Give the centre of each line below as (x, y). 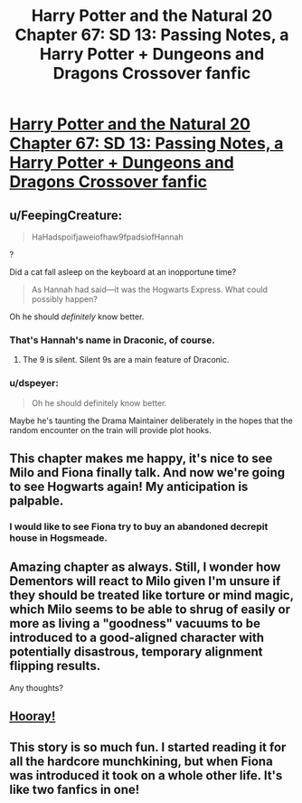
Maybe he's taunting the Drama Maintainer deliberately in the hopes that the (151, 420)
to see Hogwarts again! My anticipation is (129, 486)
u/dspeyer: (34, 383)
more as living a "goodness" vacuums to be (135, 624)
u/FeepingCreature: (66, 215)
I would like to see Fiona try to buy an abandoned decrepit (139, 526)
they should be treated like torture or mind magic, (151, 595)
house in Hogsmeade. (59, 537)
